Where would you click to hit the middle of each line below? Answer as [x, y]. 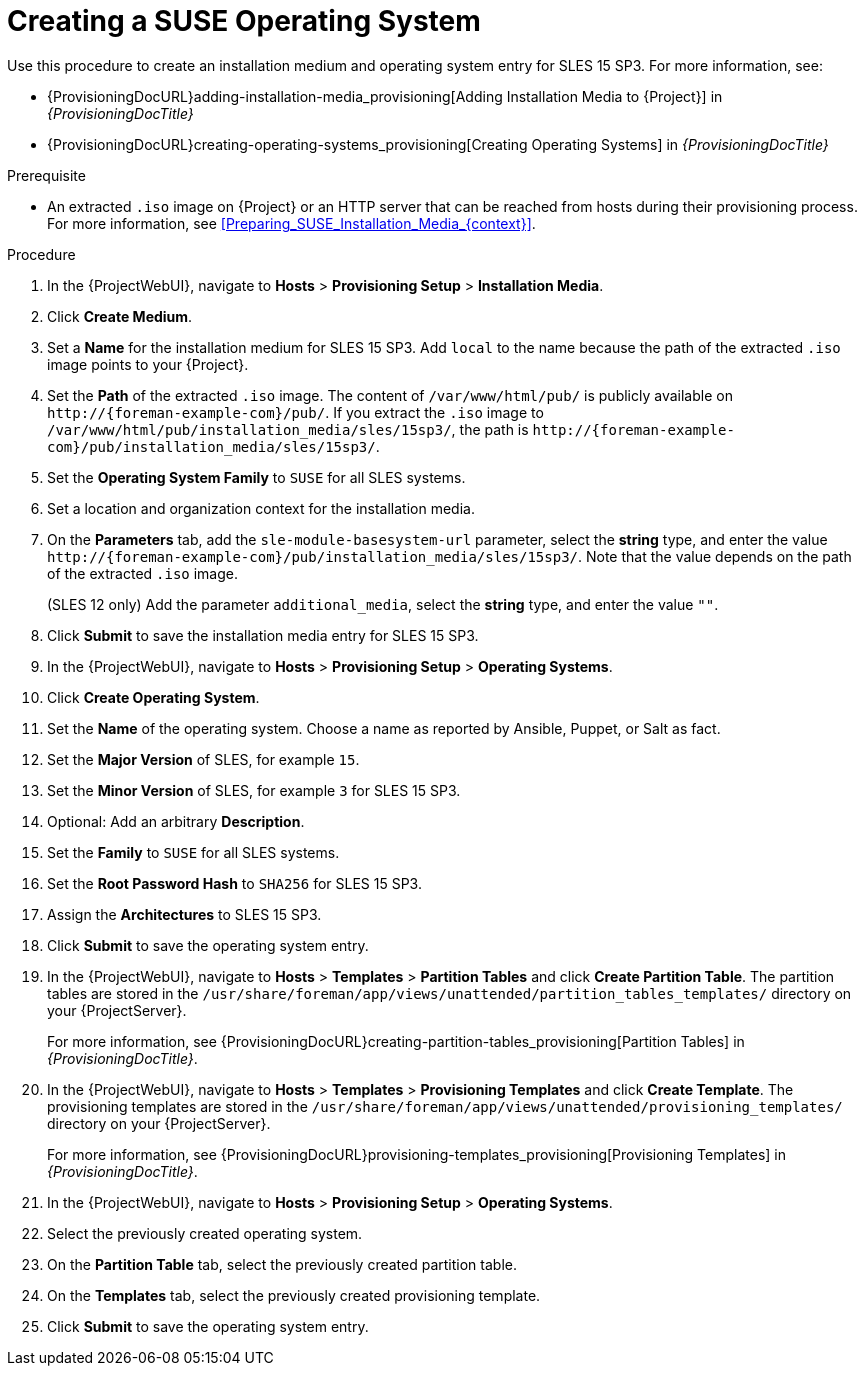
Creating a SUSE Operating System [244, 21]
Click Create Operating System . [153, 697]
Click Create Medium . [120, 316]
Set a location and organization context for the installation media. [261, 508]
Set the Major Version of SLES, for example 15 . [203, 759]
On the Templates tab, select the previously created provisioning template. [294, 1295]
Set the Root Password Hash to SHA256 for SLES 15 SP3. [234, 883]
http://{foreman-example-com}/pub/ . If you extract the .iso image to [295, 412]
